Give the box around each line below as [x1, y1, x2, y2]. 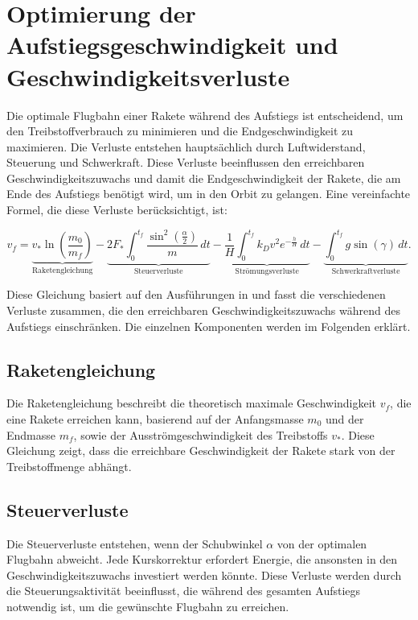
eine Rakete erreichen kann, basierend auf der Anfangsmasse [6, 410, 304, 427]
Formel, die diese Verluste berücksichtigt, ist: [6, 201, 227, 218]
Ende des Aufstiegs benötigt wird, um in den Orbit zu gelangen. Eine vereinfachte [6, 185, 411, 202]
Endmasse [6, 426, 56, 443]
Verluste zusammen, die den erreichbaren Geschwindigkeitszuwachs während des [6, 301, 400, 318]
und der [326, 410, 364, 427]
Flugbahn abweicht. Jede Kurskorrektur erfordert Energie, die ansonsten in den [6, 551, 398, 568]
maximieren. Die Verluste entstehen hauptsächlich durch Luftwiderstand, [6, 138, 366, 155]
